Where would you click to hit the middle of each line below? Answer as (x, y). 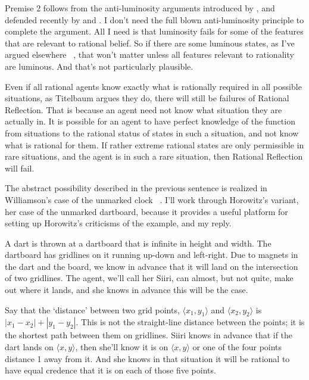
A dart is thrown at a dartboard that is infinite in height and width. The (138, 243)
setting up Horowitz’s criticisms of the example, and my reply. (118, 223)
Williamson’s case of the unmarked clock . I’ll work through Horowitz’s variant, (152, 199)
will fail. (20, 168)
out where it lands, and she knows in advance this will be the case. (127, 290)
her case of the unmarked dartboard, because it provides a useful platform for (146, 211)
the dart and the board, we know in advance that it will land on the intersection (152, 266)
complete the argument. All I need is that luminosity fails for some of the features (154, 31)
